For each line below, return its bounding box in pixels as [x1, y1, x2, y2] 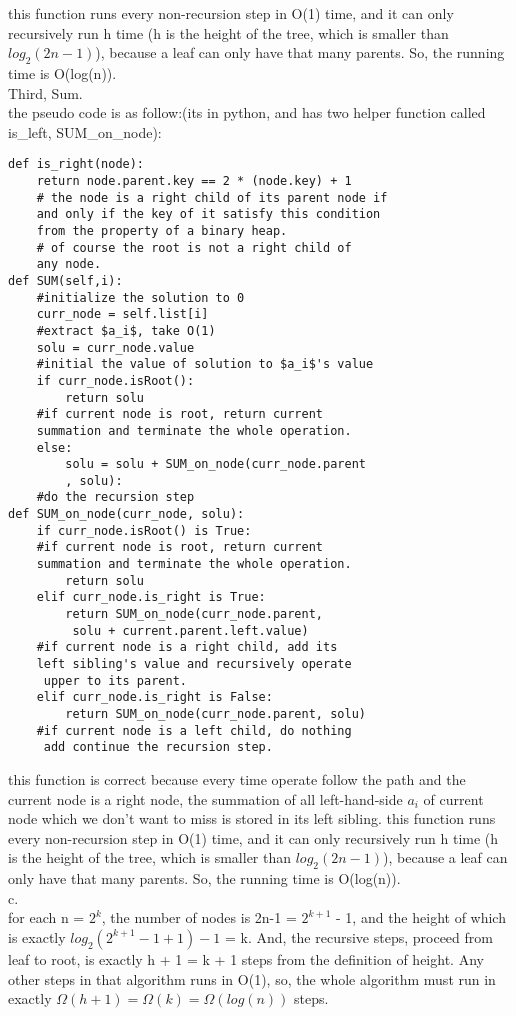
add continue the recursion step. [43, 740, 273, 755]
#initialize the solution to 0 [36, 290, 245, 305]
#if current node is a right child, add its [36, 640, 338, 655]
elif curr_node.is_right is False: [36, 690, 273, 705]
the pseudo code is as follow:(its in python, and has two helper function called [8, 102, 486, 123]
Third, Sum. [8, 82, 83, 103]
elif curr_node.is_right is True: [36, 590, 266, 605]
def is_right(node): [8, 157, 145, 172]
